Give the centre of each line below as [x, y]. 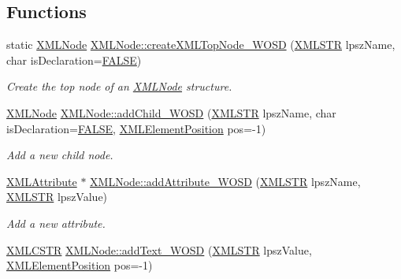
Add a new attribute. [56, 223]
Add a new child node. [60, 155]
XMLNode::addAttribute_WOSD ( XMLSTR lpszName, [225, 181]
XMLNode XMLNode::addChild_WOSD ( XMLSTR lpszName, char [171, 112]
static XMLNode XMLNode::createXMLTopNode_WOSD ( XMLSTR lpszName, [201, 45]
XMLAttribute [42, 181]
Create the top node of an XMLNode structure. [119, 86]
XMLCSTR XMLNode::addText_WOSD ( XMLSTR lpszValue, [159, 249]
